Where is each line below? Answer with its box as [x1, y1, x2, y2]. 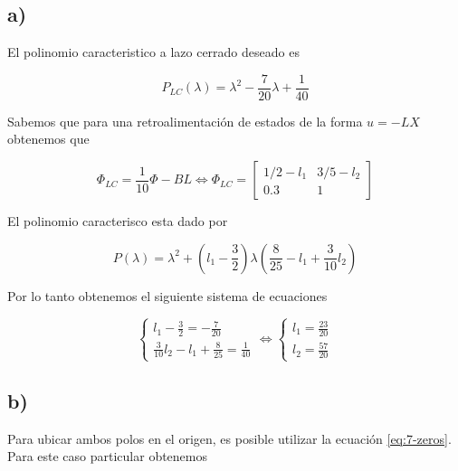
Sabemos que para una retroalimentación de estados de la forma [7, 111, 363, 130]
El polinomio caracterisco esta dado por [7, 212, 228, 231]
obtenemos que [7, 129, 90, 148]
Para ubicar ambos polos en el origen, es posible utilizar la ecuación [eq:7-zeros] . [7, 429, 452, 447]
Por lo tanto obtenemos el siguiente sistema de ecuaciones [7, 286, 328, 305]
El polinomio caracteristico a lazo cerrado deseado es [7, 42, 300, 61]
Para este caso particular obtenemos [7, 447, 208, 466]
